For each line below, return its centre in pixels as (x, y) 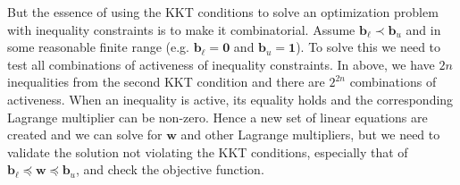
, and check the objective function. (170, 169)
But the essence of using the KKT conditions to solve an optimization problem (223, 12)
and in (423, 29)
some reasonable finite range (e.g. (98, 47)
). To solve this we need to (368, 47)
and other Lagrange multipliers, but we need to (310, 135)
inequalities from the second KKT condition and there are (166, 82)
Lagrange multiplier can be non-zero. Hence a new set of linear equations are (217, 117)
